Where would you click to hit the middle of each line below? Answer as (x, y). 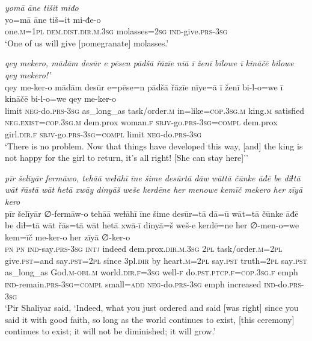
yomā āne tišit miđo (42, 7)
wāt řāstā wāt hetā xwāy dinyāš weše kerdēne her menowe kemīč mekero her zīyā (154, 189)
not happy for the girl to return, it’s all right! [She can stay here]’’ (127, 158)
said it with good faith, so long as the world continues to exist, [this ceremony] (150, 319)
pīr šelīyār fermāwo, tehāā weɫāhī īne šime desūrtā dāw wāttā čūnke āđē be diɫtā (153, 177)
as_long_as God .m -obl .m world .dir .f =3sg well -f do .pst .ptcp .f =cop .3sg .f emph (151, 272)
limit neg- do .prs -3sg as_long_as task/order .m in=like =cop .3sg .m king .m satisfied (155, 110)
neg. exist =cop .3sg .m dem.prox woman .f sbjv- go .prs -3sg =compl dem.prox (141, 122)
